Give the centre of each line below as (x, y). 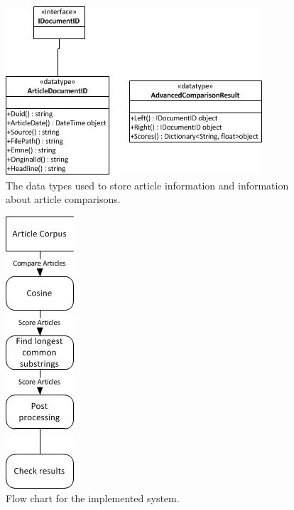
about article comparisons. (63, 199)
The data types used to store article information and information (147, 185)
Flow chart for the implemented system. (93, 498)
